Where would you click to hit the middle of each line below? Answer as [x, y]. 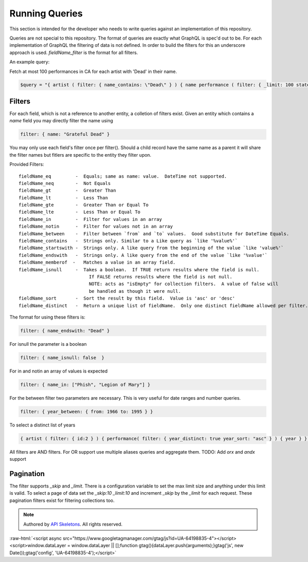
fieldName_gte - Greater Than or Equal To [84, 205]
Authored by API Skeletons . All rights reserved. [73, 524]
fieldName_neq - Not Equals [65, 183]
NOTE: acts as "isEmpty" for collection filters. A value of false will [184, 284]
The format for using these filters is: [47, 317]
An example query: [30, 62]
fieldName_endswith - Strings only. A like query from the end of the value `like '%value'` [143, 255]
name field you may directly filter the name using [61, 121]
